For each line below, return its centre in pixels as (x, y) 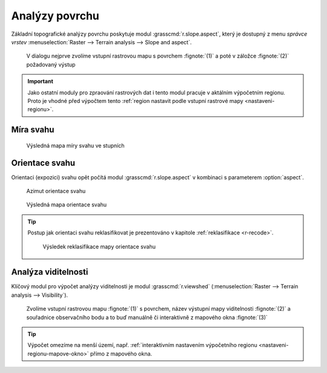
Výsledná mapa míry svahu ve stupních (75, 145)
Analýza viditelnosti (50, 272)
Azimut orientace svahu (56, 191)
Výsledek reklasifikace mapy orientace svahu (99, 246)
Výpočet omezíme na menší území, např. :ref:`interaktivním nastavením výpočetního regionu (142, 345)
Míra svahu (33, 130)
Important (41, 81)
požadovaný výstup (51, 64)
